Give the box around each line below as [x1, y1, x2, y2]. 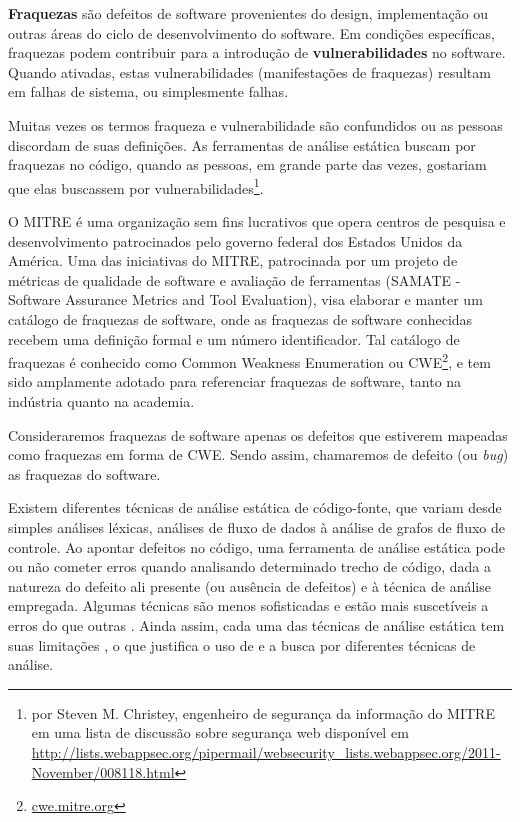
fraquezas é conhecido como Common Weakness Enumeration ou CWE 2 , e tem [8, 349, 491, 372]
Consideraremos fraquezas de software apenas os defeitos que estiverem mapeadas [8, 424, 508, 445]
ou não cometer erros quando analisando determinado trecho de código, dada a [8, 556, 491, 577]
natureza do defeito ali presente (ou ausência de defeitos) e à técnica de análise [8, 575, 491, 596]
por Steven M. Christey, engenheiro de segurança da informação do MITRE [31, 702, 495, 723]
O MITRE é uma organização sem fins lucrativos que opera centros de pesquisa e [8, 211, 506, 231]
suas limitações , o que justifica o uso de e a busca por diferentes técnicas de [8, 634, 476, 655]
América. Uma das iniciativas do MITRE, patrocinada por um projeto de [8, 250, 458, 271]
